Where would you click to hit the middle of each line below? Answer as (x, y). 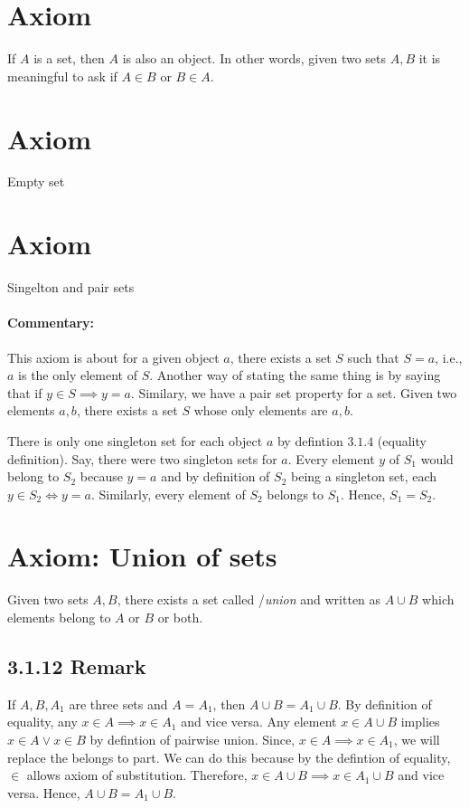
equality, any (42, 722)
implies (420, 722)
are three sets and (118, 703)
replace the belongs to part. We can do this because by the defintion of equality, (229, 757)
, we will (417, 739)
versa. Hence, (44, 792)
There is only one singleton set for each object (135, 440)
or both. (180, 618)
